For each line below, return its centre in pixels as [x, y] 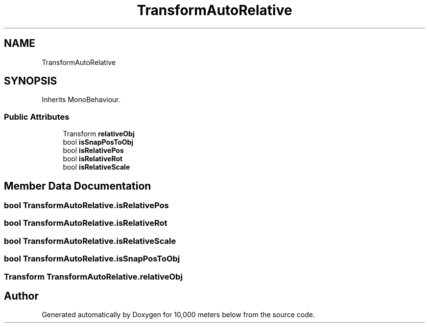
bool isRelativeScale [96, 167]
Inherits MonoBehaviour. [81, 100]
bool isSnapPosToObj [98, 142]
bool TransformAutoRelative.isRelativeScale [90, 241]
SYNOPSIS [31, 81]
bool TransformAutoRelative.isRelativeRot [86, 223]
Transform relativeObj [99, 134]
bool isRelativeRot [93, 159]
